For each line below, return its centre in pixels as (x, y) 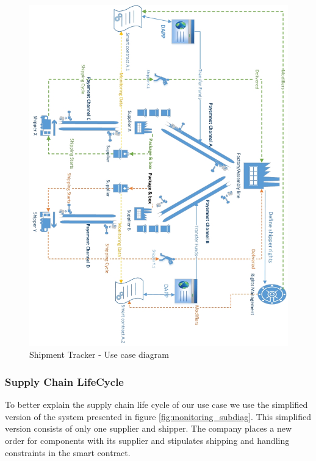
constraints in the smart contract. (68, 452)
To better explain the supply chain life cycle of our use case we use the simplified (156, 405)
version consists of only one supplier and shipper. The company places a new (149, 428)
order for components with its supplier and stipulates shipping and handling (147, 440)
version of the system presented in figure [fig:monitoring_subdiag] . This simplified (158, 416)
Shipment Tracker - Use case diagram (99, 354)
